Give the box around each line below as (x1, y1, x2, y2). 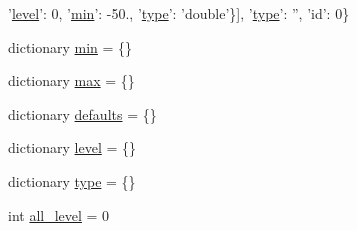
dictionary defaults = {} (8, 103, 157, 124)
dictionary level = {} (8, 137, 136, 158)
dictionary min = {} (8, 36, 133, 57)
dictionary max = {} (8, 70, 135, 91)
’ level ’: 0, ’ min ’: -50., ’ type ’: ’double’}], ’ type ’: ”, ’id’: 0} (8, 3, 350, 23)
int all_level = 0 (8, 204, 110, 225)
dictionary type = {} (8, 170, 136, 191)
